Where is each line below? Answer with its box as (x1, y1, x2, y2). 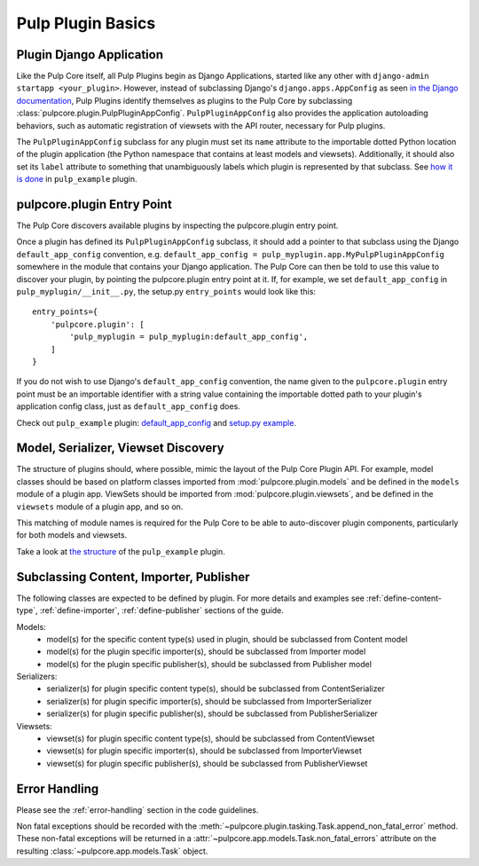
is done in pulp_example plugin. (16, 174, 137, 185)
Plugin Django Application (16, 47, 164, 62)
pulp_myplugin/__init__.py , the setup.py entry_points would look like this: (16, 287, 317, 297)
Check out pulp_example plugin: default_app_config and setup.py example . (16, 417, 297, 428)
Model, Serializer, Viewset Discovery (16, 440, 225, 456)
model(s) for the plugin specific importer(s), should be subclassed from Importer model (46, 646, 366, 657)
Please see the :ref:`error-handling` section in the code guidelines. (16, 804, 259, 815)
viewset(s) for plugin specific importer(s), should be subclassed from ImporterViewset (46, 745, 363, 756)
